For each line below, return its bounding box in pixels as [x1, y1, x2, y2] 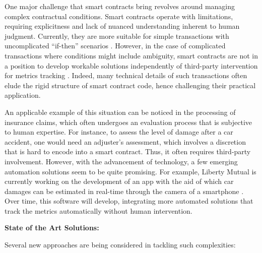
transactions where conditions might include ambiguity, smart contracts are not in [5, 50, 258, 60]
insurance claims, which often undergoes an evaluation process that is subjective [5, 116, 252, 127]
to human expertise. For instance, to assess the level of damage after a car [5, 126, 233, 137]
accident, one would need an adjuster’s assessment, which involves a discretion [5, 136, 246, 147]
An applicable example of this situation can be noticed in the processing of [5, 106, 236, 117]
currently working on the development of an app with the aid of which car [5, 176, 234, 186]
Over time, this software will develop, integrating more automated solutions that [5, 196, 253, 206]
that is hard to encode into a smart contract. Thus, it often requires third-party [5, 146, 251, 157]
